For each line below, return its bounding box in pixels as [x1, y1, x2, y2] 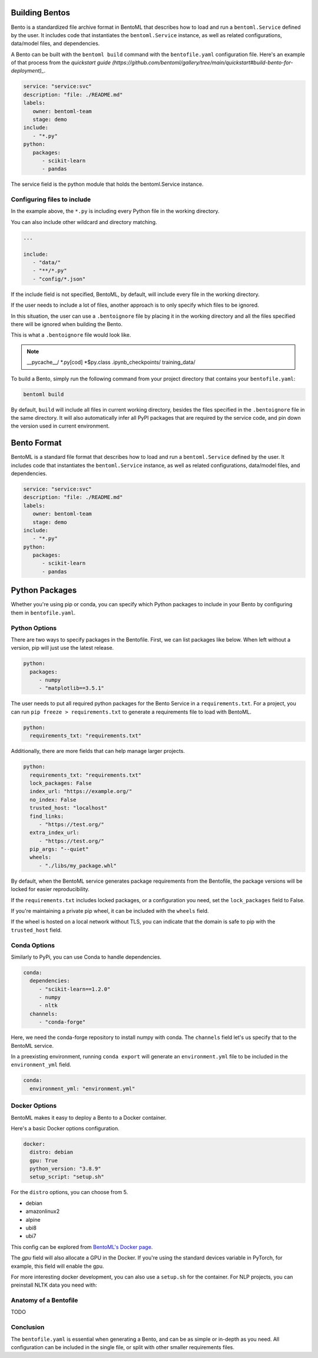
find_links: [29, 813, 64, 820]
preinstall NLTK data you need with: [11, 1281, 97, 1288]
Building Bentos [11, 8, 71, 18]
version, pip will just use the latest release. [11, 645, 114, 652]
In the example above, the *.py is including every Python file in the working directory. [11, 208, 220, 215]
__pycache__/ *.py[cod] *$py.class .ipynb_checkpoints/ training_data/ [26, 359, 196, 366]
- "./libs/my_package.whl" [38, 862, 117, 869]
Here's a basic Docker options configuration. [11, 1124, 120, 1132]
